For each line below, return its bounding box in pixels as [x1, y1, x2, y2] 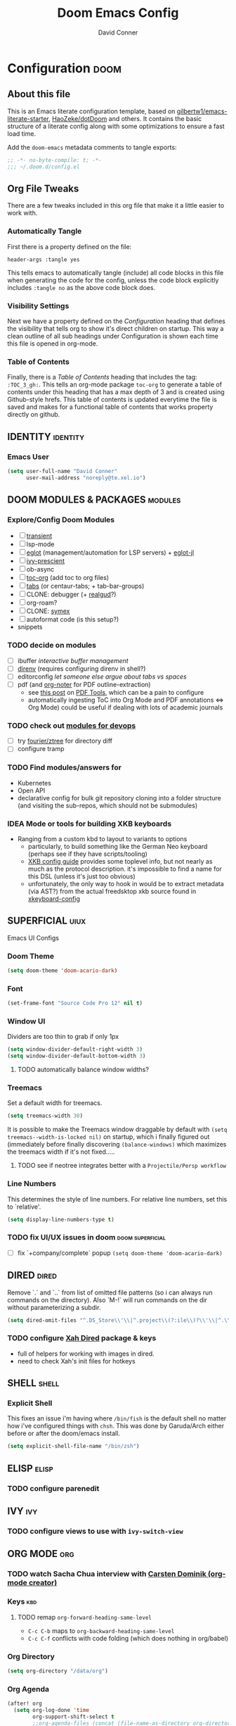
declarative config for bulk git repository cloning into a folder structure [17, 793, 221, 802]
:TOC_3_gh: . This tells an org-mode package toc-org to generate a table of [7, 380, 223, 389]
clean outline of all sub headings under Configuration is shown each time [7, 332, 219, 340]
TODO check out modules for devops [7, 720, 136, 730]
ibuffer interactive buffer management [17, 656, 129, 664]
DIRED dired [7, 1269, 58, 1282]
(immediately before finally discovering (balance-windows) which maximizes [7, 1140, 227, 1149]
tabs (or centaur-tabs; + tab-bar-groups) [26, 582, 145, 591]
